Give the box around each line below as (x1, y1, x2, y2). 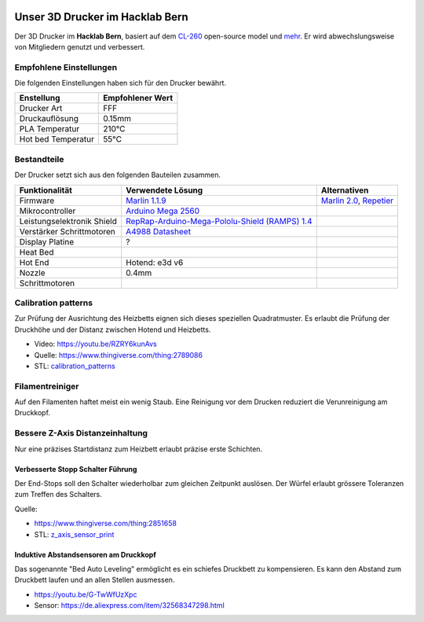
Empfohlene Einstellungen (14, 61, 118, 72)
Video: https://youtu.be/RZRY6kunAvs (34, 339, 157, 349)
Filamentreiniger (14, 381, 79, 392)
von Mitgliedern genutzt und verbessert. (14, 42, 145, 51)
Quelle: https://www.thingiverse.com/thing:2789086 (34, 350, 203, 359)
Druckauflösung (19, 113, 79, 124)
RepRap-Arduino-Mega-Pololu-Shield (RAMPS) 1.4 (126, 215, 313, 226)
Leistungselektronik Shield (19, 215, 117, 226)
